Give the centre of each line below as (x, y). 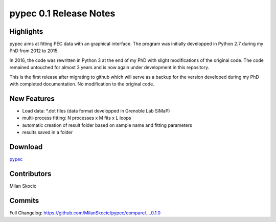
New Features (32, 98)
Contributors (30, 174)
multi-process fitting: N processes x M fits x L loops (77, 118)
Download (26, 147)
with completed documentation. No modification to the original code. (82, 84)
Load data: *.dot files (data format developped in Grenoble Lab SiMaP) (96, 110)
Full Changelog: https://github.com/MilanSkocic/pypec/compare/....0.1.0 (85, 213)
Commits (24, 200)
